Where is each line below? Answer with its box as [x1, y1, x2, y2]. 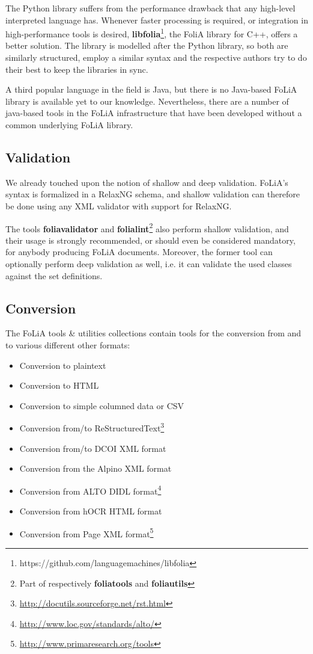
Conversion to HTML [19, 379, 99, 392]
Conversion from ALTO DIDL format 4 [19, 483, 162, 497]
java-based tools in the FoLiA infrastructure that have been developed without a [5, 106, 302, 119]
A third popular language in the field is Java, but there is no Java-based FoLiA [5, 83, 297, 96]
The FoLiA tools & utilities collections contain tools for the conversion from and [5, 327, 302, 339]
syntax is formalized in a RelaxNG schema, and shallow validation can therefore [5, 188, 300, 200]
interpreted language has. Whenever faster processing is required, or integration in [5, 13, 308, 26]
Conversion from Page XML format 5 [19, 525, 154, 540]
